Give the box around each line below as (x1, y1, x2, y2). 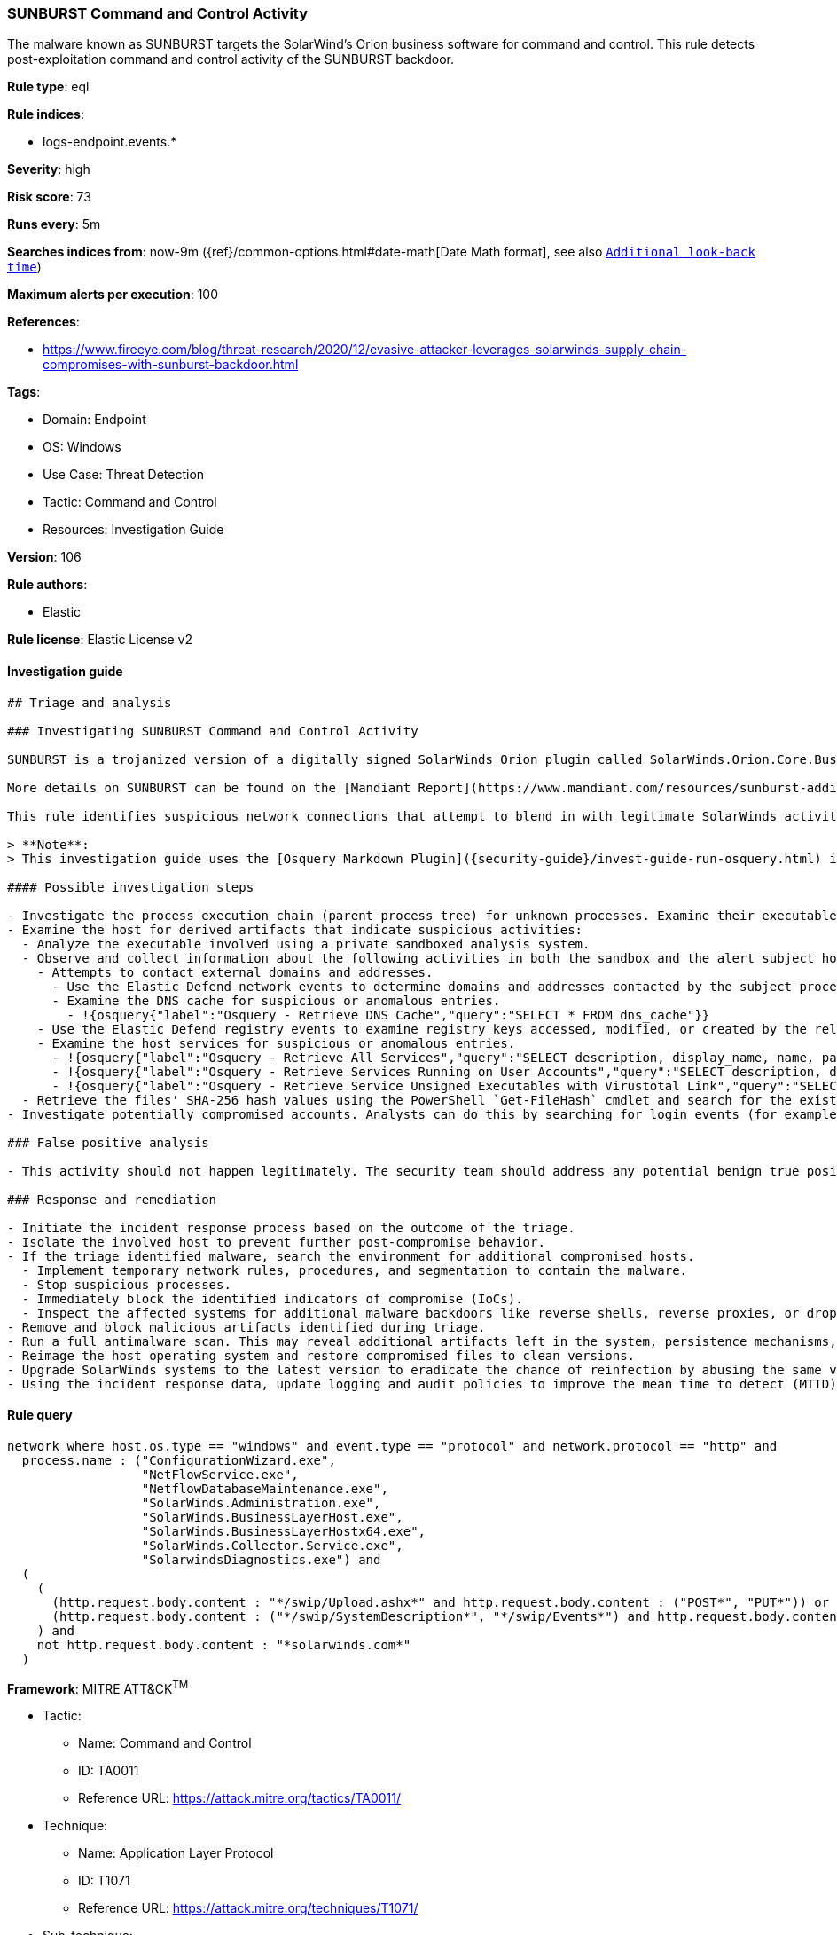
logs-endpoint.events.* (43, 134, 177, 150)
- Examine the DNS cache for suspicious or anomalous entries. (51, 993, 501, 1008)
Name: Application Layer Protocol (78, 1845, 274, 1861)
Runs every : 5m (7, 216, 101, 232)
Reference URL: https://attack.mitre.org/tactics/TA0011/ (78, 1790, 402, 1806)
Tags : (7, 384, 41, 400)
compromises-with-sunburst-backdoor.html (43, 357, 299, 373)
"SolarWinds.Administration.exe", (141, 1495, 381, 1510)
